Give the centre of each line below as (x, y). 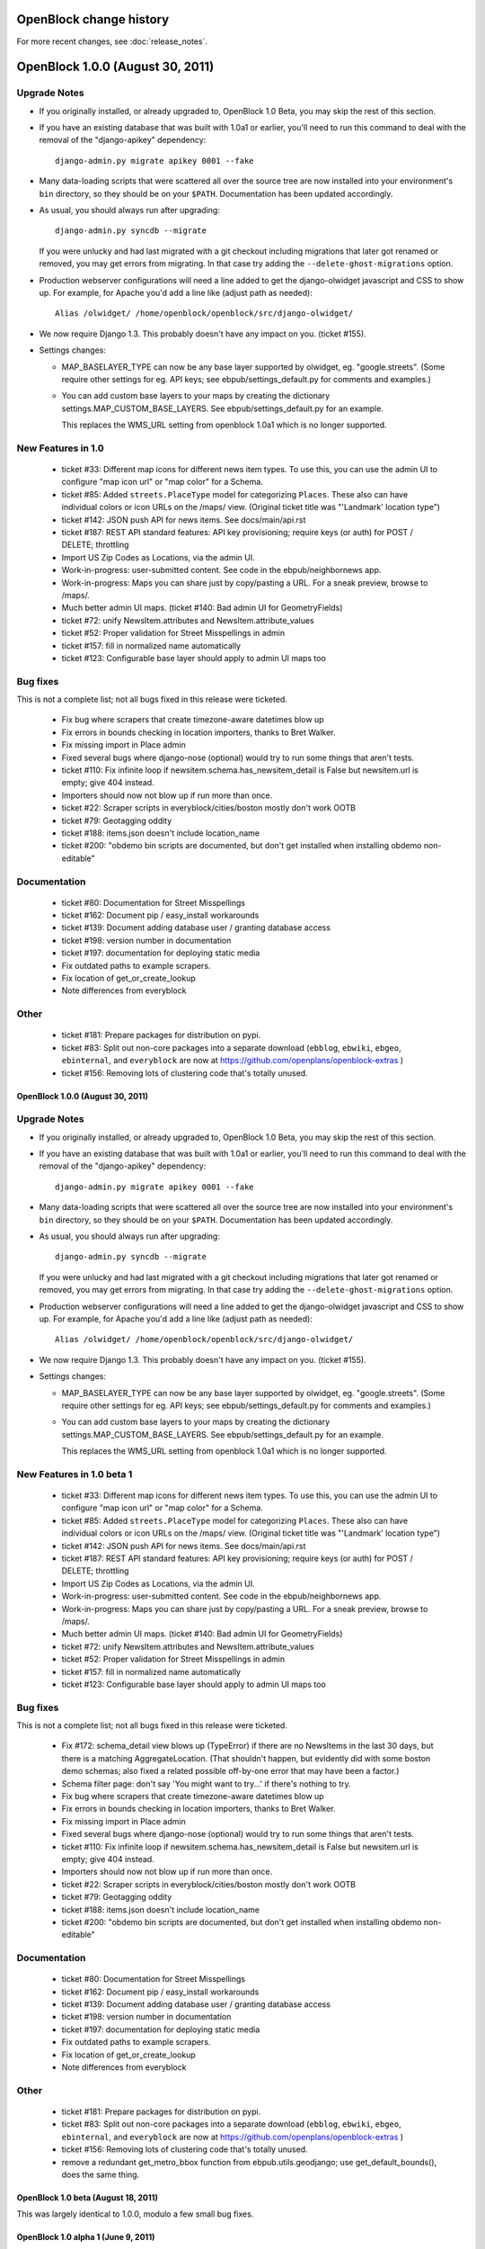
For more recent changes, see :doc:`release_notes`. (112, 41)
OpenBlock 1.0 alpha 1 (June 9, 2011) (86, 2237)
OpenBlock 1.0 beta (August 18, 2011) (88, 2197)
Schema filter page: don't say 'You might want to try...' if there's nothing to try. (207, 1783)
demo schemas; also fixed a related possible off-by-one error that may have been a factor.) (230, 1771)
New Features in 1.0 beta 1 (75, 1474)
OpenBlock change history (93, 19)
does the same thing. (101, 2174)
